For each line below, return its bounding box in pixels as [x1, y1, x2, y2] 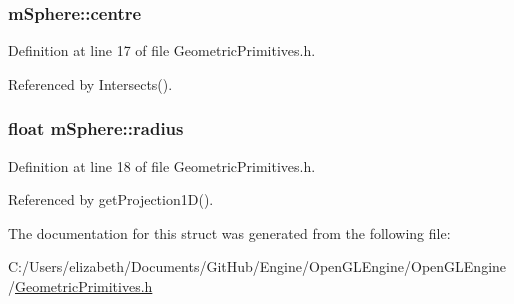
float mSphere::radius [8, 116, 184, 141]
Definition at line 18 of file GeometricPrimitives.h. [8, 155, 316, 176]
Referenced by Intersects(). [8, 73, 173, 94]
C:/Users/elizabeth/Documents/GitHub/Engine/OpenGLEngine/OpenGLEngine [8, 256, 507, 277]
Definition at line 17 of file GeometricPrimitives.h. [8, 40, 316, 61]
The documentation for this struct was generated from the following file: [8, 222, 451, 243]
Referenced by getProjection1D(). [8, 189, 214, 210]
